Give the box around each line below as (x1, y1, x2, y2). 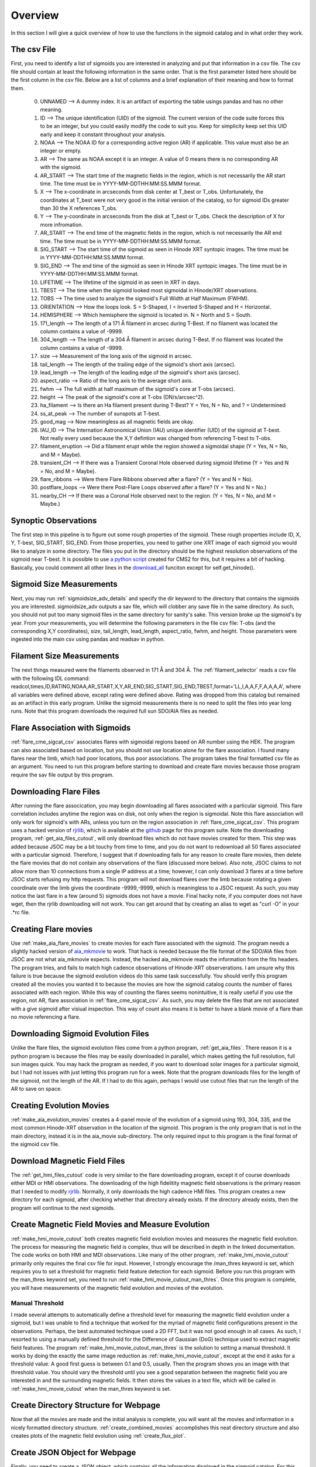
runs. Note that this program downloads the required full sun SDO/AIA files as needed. (11, 708, 219, 715)
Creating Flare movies (11, 924, 93, 934)
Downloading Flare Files (11, 786, 101, 796)
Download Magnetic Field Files (11, 1156, 125, 1166)
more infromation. (40, 221, 83, 228)
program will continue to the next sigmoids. (11, 1204, 115, 1211)
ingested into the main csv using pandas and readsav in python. (11, 636, 165, 643)
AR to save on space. (11, 1086, 62, 1093)
